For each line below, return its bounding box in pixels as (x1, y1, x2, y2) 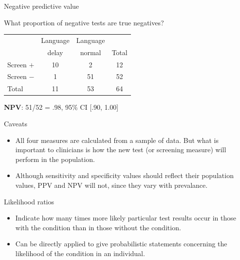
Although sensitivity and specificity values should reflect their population (15, 170, 234, 180)
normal (80, 47, 101, 57)
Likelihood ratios (4, 196, 54, 206)
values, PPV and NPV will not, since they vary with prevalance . (15, 180, 208, 190)
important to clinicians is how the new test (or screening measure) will (15, 144, 226, 155)
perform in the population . (15, 154, 95, 164)
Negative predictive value (4, 1, 79, 11)
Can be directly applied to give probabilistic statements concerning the (15, 239, 227, 249)
